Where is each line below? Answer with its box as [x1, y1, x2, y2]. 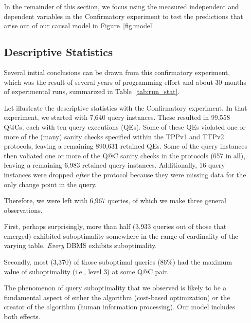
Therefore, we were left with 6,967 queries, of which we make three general [4, 195, 226, 206]
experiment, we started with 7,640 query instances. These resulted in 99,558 [4, 112, 230, 122]
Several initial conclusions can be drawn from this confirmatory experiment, [4, 67, 230, 77]
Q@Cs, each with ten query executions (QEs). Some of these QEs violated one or [4, 121, 246, 132]
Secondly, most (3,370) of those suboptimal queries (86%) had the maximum [4, 257, 232, 267]
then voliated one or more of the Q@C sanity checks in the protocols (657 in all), [4, 150, 246, 160]
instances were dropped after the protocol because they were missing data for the [4, 169, 246, 179]
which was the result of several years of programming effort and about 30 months [4, 76, 246, 87]
